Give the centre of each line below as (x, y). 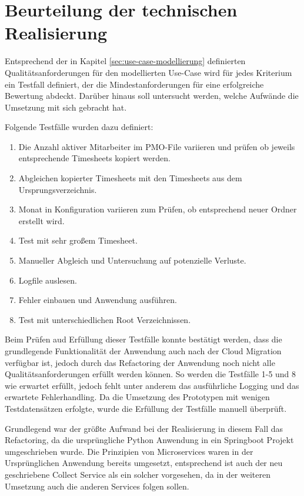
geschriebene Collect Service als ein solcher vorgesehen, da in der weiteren (138, 474)
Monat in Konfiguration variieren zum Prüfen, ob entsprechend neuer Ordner (158, 209)
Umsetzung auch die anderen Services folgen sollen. (97, 486)
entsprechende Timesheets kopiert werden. (94, 158)
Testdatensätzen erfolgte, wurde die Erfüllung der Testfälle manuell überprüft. (146, 408)
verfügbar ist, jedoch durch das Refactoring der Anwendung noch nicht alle (140, 362)
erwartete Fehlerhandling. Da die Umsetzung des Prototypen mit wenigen (137, 397)
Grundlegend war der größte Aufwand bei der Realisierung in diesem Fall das (144, 428)
